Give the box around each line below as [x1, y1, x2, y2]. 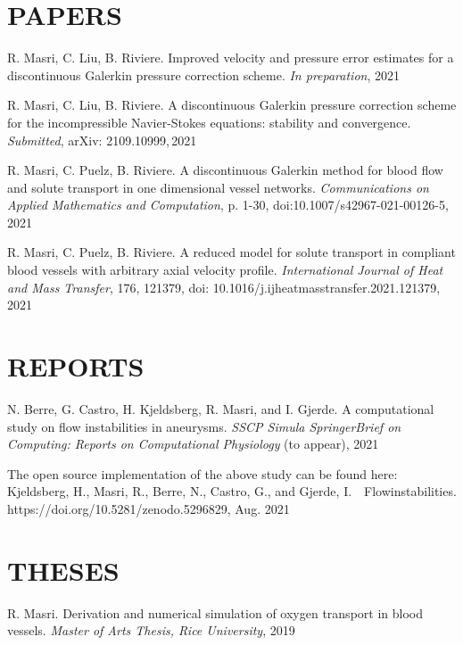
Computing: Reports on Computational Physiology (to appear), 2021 [7, 434, 379, 453]
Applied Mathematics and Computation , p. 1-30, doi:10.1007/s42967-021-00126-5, [7, 195, 449, 214]
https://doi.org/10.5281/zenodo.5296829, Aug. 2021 [7, 499, 290, 517]
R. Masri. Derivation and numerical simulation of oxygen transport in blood [7, 603, 423, 622]
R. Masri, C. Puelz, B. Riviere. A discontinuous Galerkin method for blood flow [7, 161, 443, 179]
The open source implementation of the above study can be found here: [7, 464, 398, 483]
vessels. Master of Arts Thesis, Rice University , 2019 [7, 621, 295, 640]
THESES [7, 551, 120, 588]
